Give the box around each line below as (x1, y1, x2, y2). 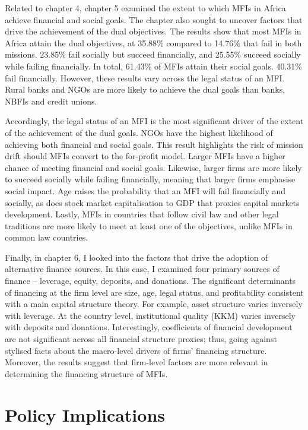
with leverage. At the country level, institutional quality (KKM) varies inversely (5, 309, 296, 321)
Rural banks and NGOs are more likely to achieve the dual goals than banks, (5, 83, 285, 96)
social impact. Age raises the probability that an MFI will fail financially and (5, 184, 286, 197)
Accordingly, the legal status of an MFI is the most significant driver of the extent (5, 115, 304, 127)
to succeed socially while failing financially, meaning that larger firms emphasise (5, 173, 296, 185)
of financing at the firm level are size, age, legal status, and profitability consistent (5, 286, 304, 298)
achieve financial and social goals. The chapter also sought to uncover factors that (5, 13, 303, 26)
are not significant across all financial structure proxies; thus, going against (5, 333, 277, 345)
